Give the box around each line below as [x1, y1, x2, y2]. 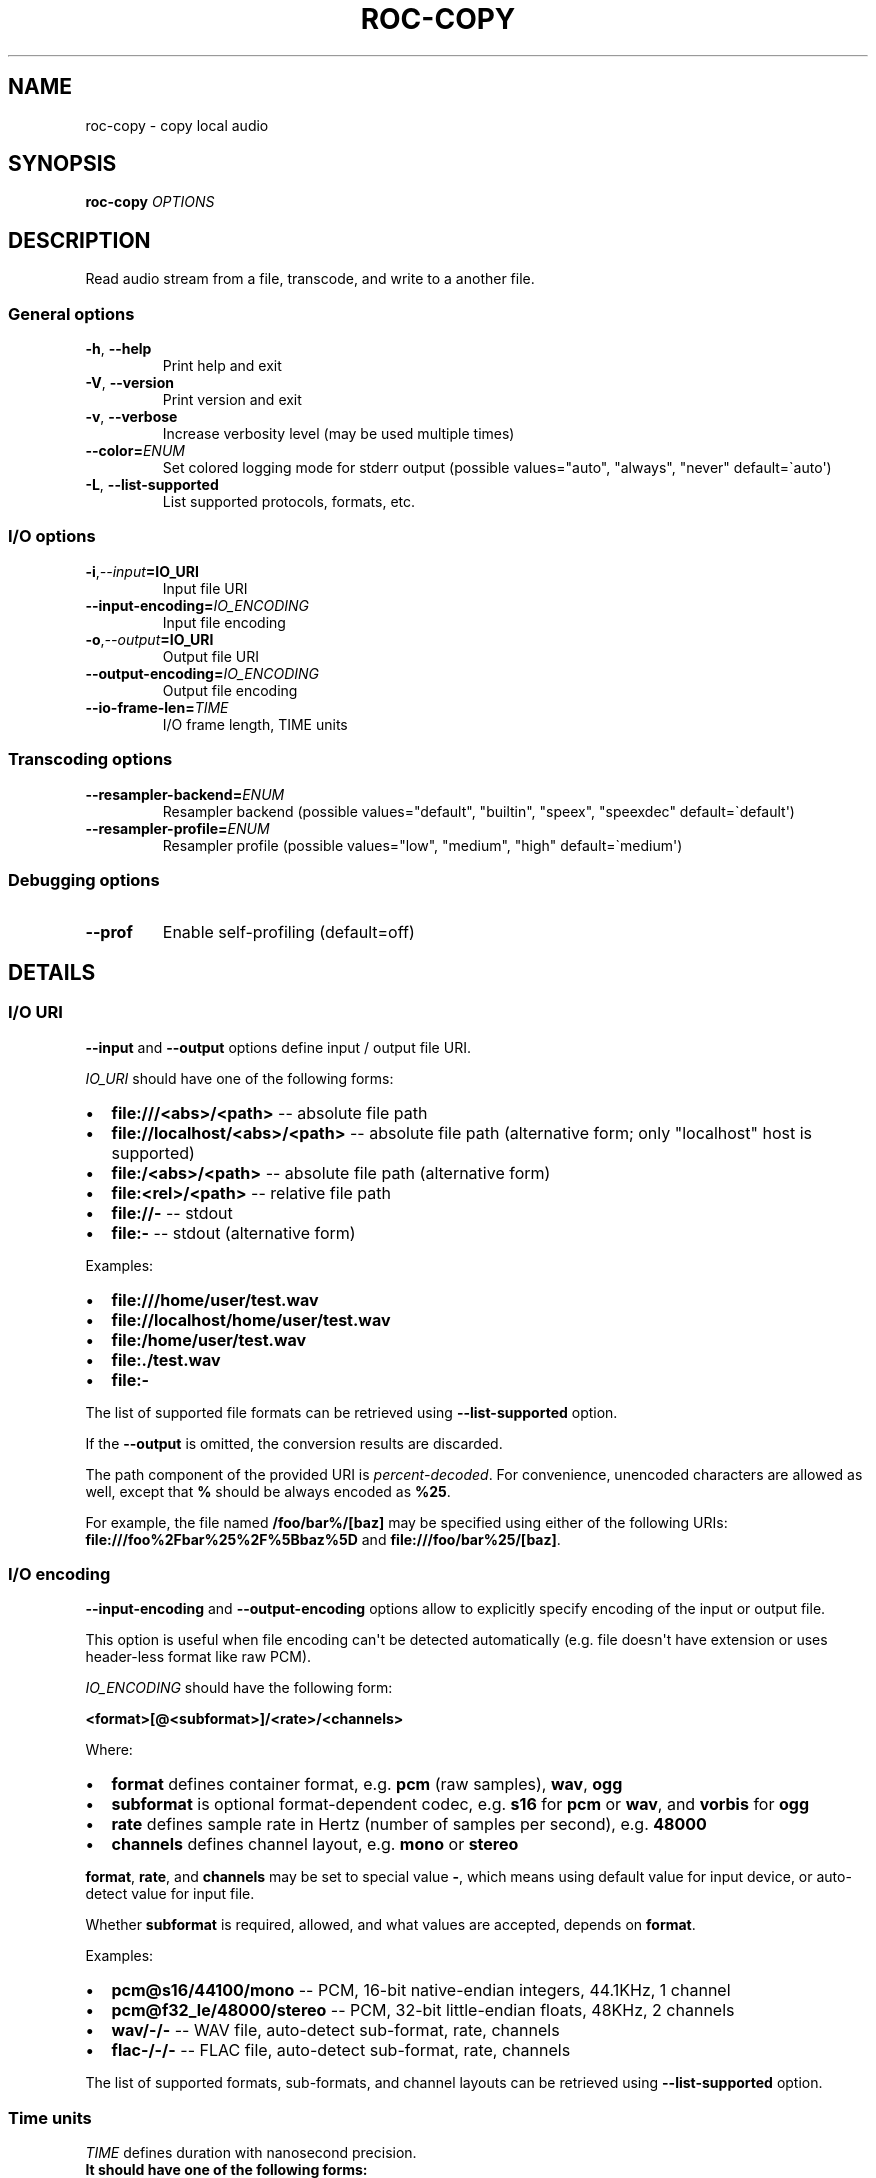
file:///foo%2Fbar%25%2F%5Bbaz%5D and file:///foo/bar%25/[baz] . [85, 1530, 561, 1548]
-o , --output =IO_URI [85, 630, 214, 648]
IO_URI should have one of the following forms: [85, 1069, 394, 1087]
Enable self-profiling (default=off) [162, 922, 415, 943]
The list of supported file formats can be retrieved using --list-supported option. [85, 1403, 618, 1421]
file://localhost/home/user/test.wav [111, 1309, 391, 1330]
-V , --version [85, 374, 174, 392]
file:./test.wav [111, 1349, 221, 1370]
